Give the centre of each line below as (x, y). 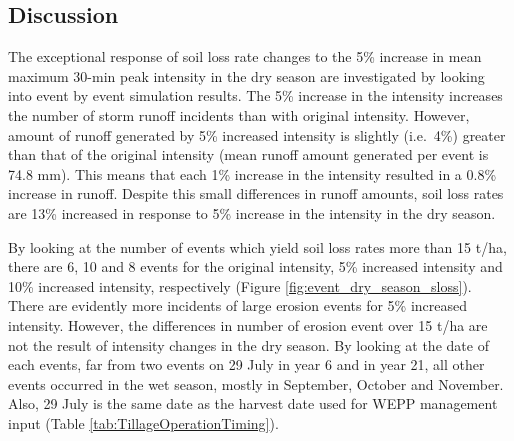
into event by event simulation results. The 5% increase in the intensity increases (255, 95)
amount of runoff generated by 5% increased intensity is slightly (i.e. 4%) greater (257, 134)
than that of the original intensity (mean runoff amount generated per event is (248, 154)
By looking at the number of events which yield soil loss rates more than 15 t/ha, (257, 246)
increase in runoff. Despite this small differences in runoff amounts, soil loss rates (256, 193)
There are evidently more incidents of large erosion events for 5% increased (238, 305)
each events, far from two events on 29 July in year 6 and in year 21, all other (246, 364)
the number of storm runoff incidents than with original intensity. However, (239, 114)
